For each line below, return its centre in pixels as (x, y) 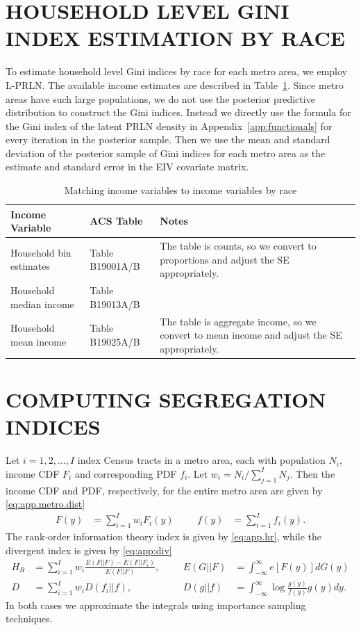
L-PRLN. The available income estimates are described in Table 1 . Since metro (175, 84)
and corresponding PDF (126, 473)
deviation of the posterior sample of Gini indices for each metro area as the (166, 153)
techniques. (29, 619)
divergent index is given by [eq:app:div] (89, 550)
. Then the (312, 473)
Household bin (41, 252)
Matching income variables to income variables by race (180, 190)
